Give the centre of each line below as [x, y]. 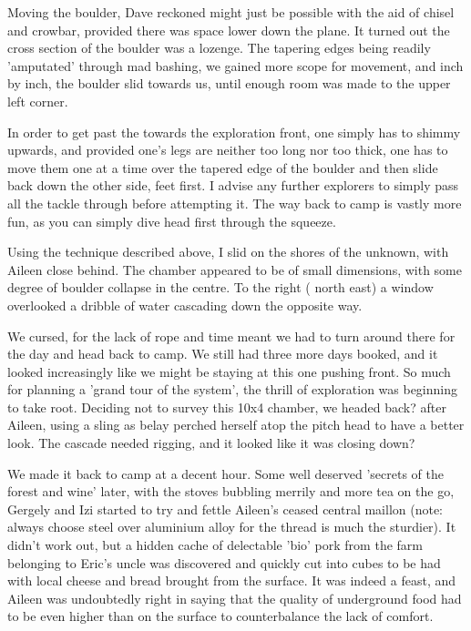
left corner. [38, 101]
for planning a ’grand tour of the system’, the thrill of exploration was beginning [233, 389]
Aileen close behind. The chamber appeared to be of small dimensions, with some [235, 269]
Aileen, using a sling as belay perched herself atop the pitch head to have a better [236, 425]
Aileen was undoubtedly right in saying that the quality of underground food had [235, 598]
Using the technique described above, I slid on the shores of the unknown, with [228, 252]
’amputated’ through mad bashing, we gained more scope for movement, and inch [235, 65]
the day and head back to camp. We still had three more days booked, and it [223, 354]
